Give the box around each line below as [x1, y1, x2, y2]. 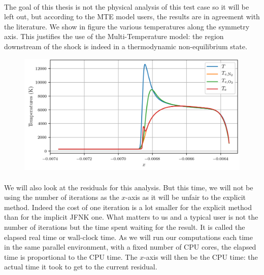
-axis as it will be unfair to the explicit [125, 192, 246, 202]
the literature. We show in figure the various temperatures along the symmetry [4, 21, 250, 31]
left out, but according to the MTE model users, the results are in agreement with [4, 11, 260, 22]
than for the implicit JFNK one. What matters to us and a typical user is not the [4, 212, 258, 222]
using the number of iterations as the [4, 192, 119, 202]
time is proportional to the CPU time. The [4, 251, 138, 262]
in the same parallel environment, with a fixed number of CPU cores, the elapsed [4, 242, 256, 252]
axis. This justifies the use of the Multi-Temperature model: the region [4, 31, 224, 42]
